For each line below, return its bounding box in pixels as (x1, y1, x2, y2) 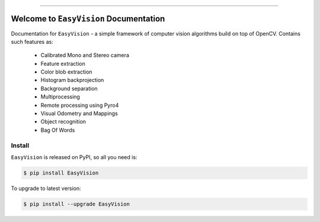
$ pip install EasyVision (23, 169, 99, 176)
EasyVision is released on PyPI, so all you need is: (11, 153, 137, 160)
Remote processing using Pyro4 (40, 102, 119, 109)
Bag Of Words (40, 126, 75, 134)
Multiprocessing (40, 93, 80, 100)
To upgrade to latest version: (11, 185, 81, 192)
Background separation (40, 85, 98, 92)
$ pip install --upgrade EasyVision (23, 201, 130, 207)
